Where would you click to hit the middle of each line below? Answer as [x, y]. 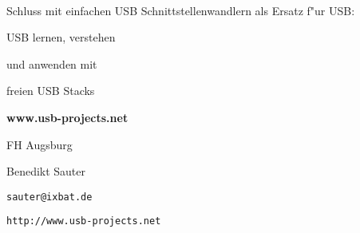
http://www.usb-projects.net [84, 221]
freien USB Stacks [51, 91]
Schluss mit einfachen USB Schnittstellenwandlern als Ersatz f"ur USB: [181, 10]
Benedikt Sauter [46, 171]
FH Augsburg [40, 144]
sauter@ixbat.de [49, 197]
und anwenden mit [52, 63]
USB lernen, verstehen [61, 37]
